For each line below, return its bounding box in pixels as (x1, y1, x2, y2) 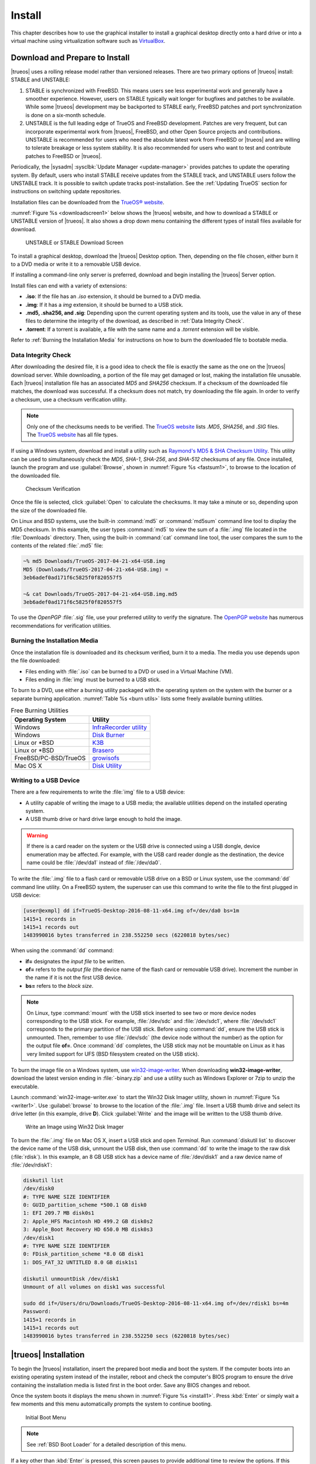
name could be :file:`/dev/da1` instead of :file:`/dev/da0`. (26, 859, 162, 866)
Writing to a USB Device (11, 776, 80, 784)
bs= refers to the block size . (25, 982, 94, 989)
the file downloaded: (11, 657, 61, 664)
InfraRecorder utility (92, 723, 147, 731)
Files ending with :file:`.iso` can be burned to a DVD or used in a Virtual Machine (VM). (25, 668, 233, 675)
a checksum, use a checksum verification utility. (11, 396, 127, 403)
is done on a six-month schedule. (25, 111, 106, 118)
